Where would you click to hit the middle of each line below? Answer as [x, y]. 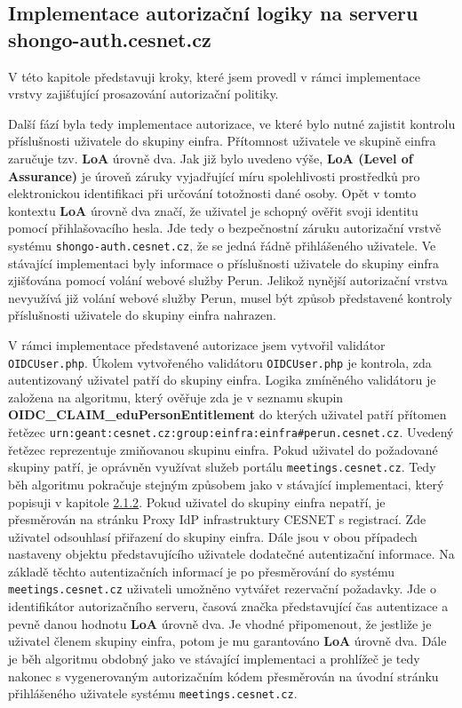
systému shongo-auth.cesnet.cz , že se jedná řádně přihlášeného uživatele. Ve [222, 245]
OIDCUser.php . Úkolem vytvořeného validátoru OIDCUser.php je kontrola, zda [220, 362]
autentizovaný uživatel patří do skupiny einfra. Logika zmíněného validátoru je [222, 380]
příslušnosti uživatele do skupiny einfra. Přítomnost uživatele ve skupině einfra [222, 141]
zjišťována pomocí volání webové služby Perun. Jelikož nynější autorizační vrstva [228, 280]
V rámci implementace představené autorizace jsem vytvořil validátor [197, 344]
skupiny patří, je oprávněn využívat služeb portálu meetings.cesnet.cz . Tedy [222, 467]
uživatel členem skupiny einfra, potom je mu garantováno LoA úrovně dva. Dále [227, 641]
